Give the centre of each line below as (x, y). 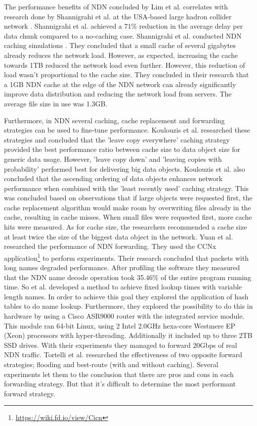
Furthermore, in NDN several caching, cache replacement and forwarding (114, 120)
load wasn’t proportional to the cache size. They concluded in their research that (127, 74)
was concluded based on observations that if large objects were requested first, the (128, 198)
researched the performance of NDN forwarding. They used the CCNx (110, 246)
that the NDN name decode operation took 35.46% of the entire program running (128, 277)
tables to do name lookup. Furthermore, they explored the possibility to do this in (128, 306)
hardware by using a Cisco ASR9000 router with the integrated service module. (124, 316)
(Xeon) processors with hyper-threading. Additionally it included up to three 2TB (128, 335)
